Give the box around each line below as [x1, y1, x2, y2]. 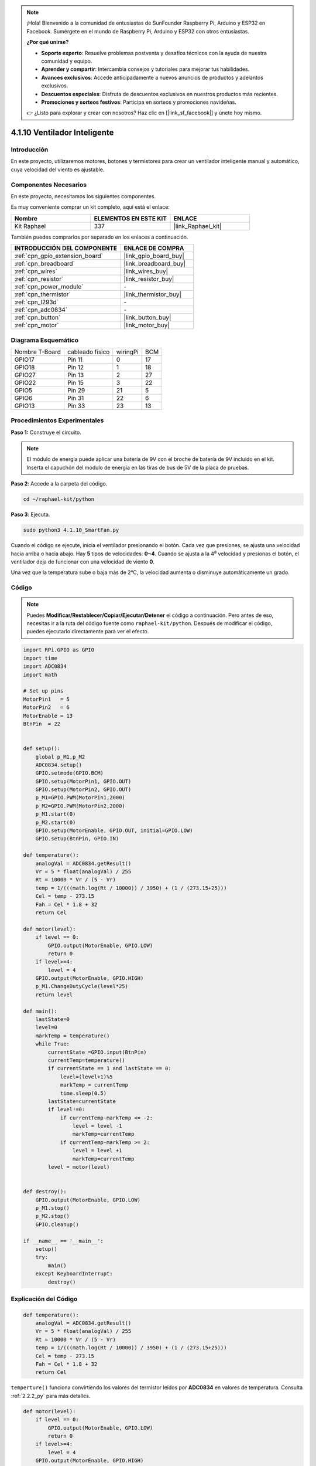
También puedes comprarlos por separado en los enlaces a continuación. [11, 233, 188, 240]
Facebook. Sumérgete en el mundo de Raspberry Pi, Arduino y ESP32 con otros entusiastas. [26, 28, 250, 35]
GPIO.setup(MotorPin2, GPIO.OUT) [35, 786, 132, 793]
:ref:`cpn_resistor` [14, 275, 64, 283]
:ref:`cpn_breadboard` [14, 260, 75, 268]
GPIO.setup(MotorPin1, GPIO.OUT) [35, 778, 132, 785]
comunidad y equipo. [41, 57, 92, 65]
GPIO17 [14, 355, 35, 364]
